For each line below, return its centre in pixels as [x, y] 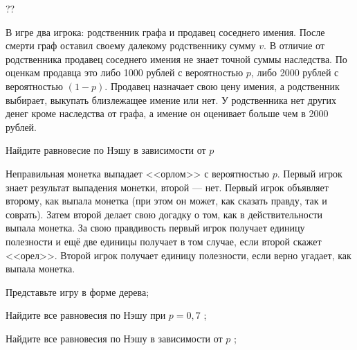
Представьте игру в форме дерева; [77, 291]
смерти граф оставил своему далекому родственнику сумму [131, 45]
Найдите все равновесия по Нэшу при [86, 315]
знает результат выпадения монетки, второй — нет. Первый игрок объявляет [167, 187]
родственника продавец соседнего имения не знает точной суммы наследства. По [176, 59]
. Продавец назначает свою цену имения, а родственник [222, 86]
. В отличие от [294, 45]
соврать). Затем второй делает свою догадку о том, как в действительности [164, 214]
